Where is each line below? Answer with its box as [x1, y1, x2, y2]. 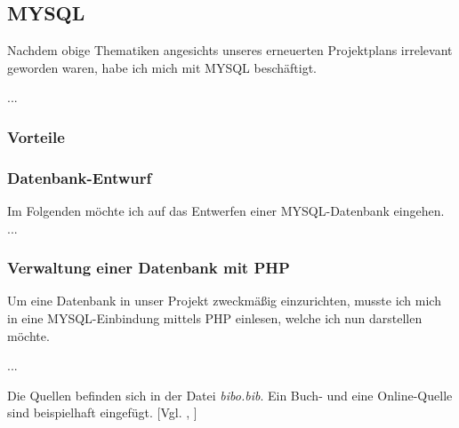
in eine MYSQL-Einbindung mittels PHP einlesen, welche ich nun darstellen [7, 309, 423, 328]
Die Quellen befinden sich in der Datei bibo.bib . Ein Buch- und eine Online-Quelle [7, 385, 453, 404]
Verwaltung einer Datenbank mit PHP [7, 257, 290, 279]
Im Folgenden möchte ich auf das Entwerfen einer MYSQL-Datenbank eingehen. [7, 202, 445, 220]
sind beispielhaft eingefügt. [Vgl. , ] [7, 403, 197, 422]
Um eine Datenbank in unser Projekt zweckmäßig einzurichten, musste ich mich [7, 291, 441, 310]
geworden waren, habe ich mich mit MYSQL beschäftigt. [7, 58, 318, 76]
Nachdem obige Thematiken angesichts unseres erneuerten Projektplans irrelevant [7, 41, 453, 59]
